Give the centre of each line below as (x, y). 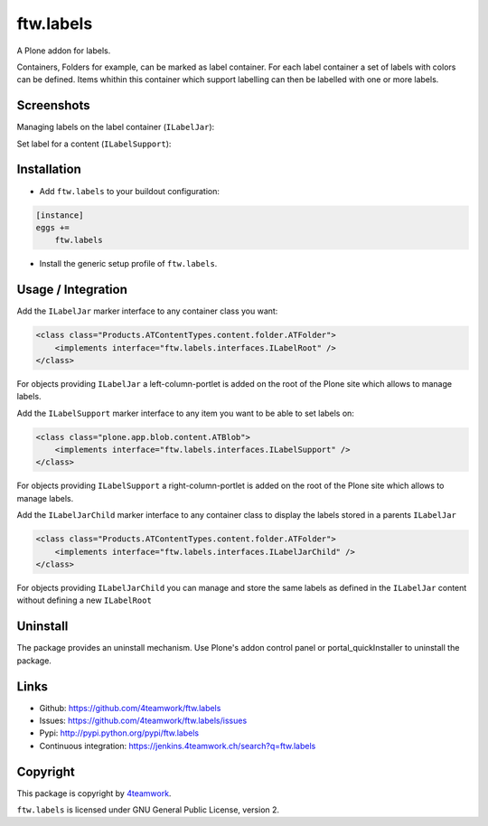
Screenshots (53, 105)
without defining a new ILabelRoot (84, 600)
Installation (49, 169)
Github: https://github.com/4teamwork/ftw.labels (130, 708)
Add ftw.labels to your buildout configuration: (130, 191)
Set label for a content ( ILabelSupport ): (94, 144)
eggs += (52, 227)
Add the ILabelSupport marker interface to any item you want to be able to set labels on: (185, 413)
